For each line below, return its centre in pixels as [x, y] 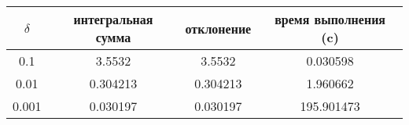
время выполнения [330, 19]
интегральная [113, 19]
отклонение [218, 28]
